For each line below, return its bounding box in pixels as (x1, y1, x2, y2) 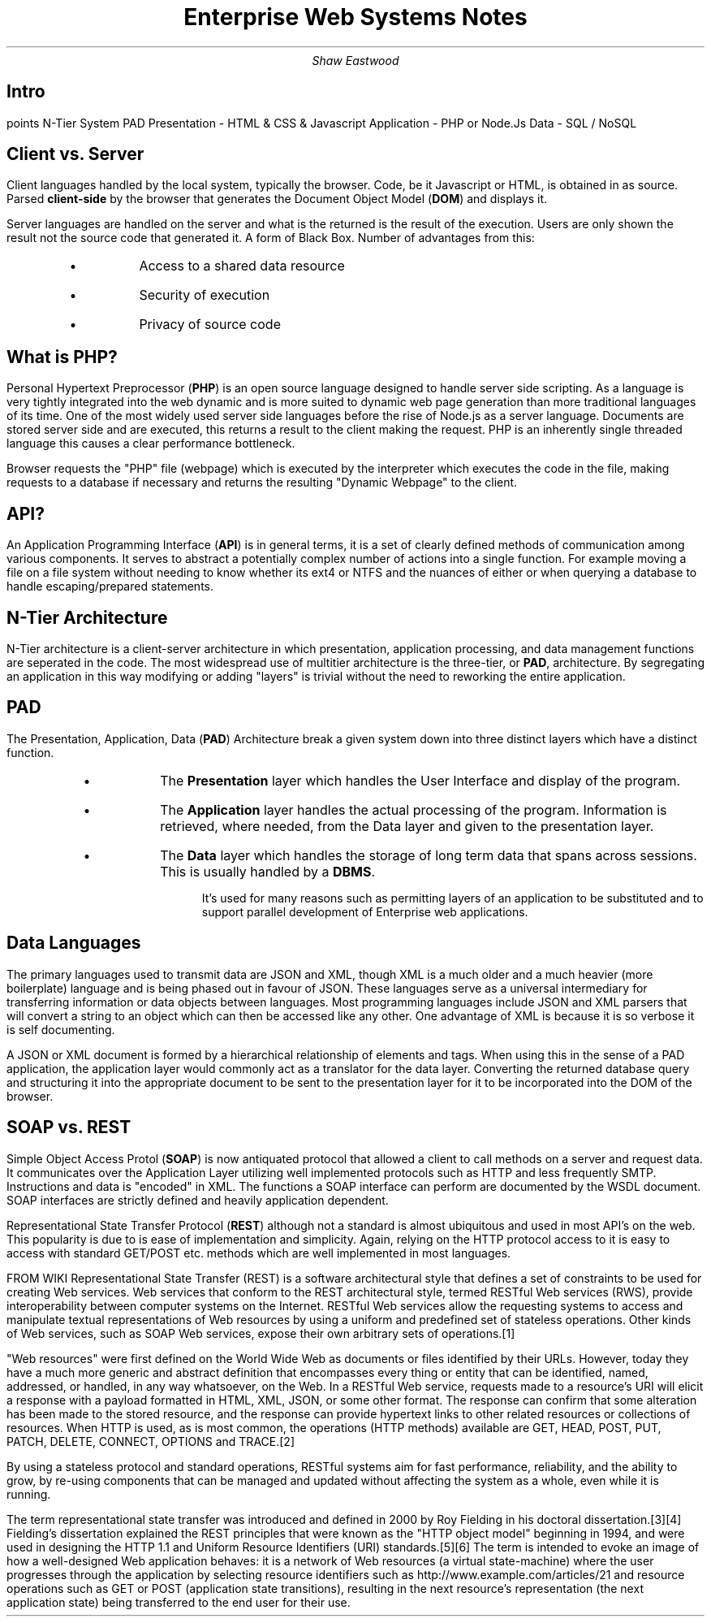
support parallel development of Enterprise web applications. (201, 904, 528, 919)
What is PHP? (6, 346, 118, 367)
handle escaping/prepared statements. (6, 579, 214, 594)
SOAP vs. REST (6, 1117, 131, 1138)
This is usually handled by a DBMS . (160, 863, 376, 880)
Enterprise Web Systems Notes (183, 3, 528, 31)
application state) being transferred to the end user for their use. (6, 1595, 351, 1609)
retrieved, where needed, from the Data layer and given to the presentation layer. (160, 817, 654, 834)
